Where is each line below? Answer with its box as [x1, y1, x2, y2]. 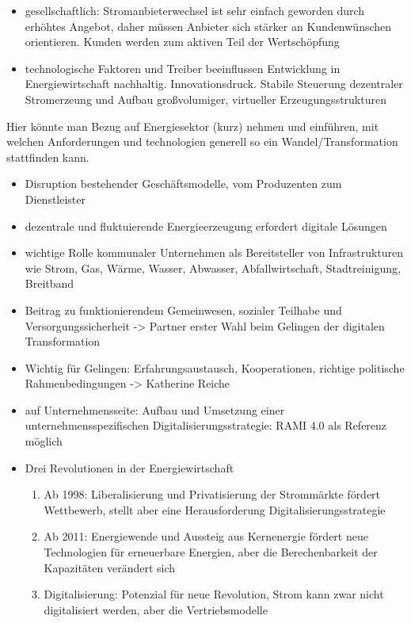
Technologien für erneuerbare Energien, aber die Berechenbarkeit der [44, 544, 378, 560]
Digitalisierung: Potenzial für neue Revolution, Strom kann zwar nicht [44, 586, 384, 602]
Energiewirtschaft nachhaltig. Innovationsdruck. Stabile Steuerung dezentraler [25, 75, 403, 92]
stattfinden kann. [6, 148, 89, 165]
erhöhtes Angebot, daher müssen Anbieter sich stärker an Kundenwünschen [25, 17, 392, 34]
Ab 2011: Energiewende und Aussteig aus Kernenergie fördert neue [44, 528, 368, 545]
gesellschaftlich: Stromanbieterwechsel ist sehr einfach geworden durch [25, 2, 365, 18]
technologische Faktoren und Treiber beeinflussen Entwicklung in [25, 59, 341, 76]
